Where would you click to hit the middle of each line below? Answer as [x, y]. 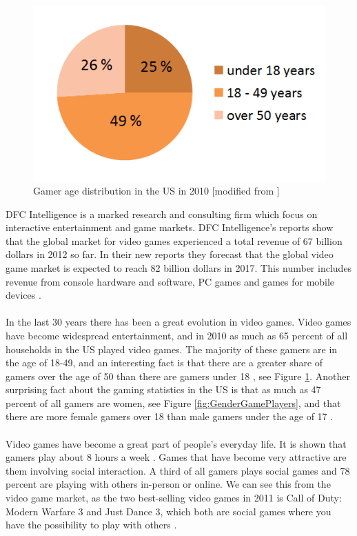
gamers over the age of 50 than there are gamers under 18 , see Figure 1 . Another [178, 376]
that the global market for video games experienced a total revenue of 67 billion [174, 240]
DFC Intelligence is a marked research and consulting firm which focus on [162, 214]
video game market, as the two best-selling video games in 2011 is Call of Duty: [174, 498]
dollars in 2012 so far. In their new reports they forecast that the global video [170, 254]
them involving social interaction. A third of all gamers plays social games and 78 [178, 470]
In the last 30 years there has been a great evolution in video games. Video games [178, 322]
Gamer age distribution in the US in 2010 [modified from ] [156, 190]
